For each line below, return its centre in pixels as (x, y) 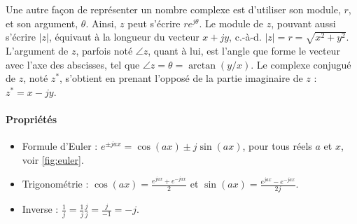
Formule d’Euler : (60, 146)
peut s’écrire (154, 23)
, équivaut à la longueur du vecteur (124, 37)
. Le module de (231, 23)
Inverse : (40, 209)
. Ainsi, (101, 23)
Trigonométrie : (55, 184)
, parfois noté (104, 50)
